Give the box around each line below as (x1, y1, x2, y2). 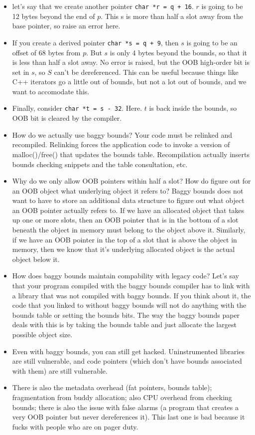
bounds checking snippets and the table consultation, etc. (12, 159, 188, 169)
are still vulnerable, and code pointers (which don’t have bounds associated (12, 356, 242, 366)
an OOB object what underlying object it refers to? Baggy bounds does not (12, 185, 244, 196)
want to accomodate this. (12, 86, 90, 96)
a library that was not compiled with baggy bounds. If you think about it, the (12, 290, 251, 300)
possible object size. (12, 329, 73, 339)
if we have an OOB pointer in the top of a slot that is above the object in (12, 234, 237, 244)
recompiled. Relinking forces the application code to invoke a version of (12, 139, 230, 150)
